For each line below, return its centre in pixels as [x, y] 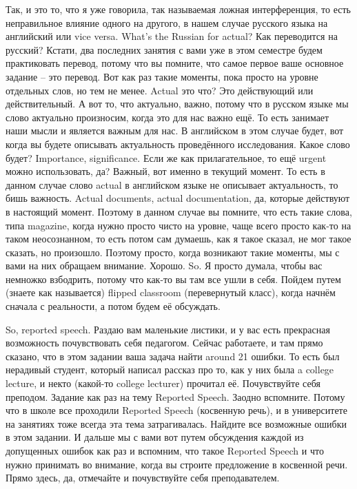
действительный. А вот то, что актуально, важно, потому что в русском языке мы [177, 104]
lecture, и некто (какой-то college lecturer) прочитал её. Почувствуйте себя [163, 383]
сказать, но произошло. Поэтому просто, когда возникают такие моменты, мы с [173, 252]
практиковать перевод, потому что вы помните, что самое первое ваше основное [175, 63]
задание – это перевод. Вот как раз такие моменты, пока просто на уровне [162, 76]
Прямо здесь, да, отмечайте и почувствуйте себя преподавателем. [143, 478]
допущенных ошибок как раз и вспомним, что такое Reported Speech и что [165, 450]
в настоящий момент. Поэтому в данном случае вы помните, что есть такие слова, [179, 211]
